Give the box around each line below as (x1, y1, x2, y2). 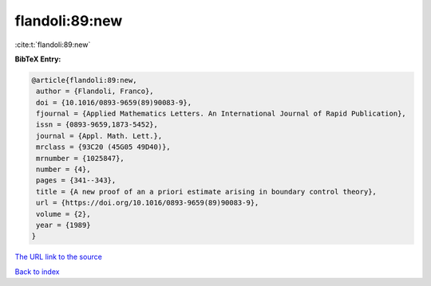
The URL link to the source (14, 252, 103, 262)
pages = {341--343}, (36, 176, 117, 185)
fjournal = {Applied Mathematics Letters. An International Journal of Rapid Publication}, (36, 109, 406, 119)
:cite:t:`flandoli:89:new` (14, 40, 91, 49)
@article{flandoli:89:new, (31, 76, 137, 84)
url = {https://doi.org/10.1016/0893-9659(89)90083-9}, (36, 198, 259, 207)
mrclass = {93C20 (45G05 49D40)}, (36, 143, 171, 151)
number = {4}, (36, 165, 91, 174)
